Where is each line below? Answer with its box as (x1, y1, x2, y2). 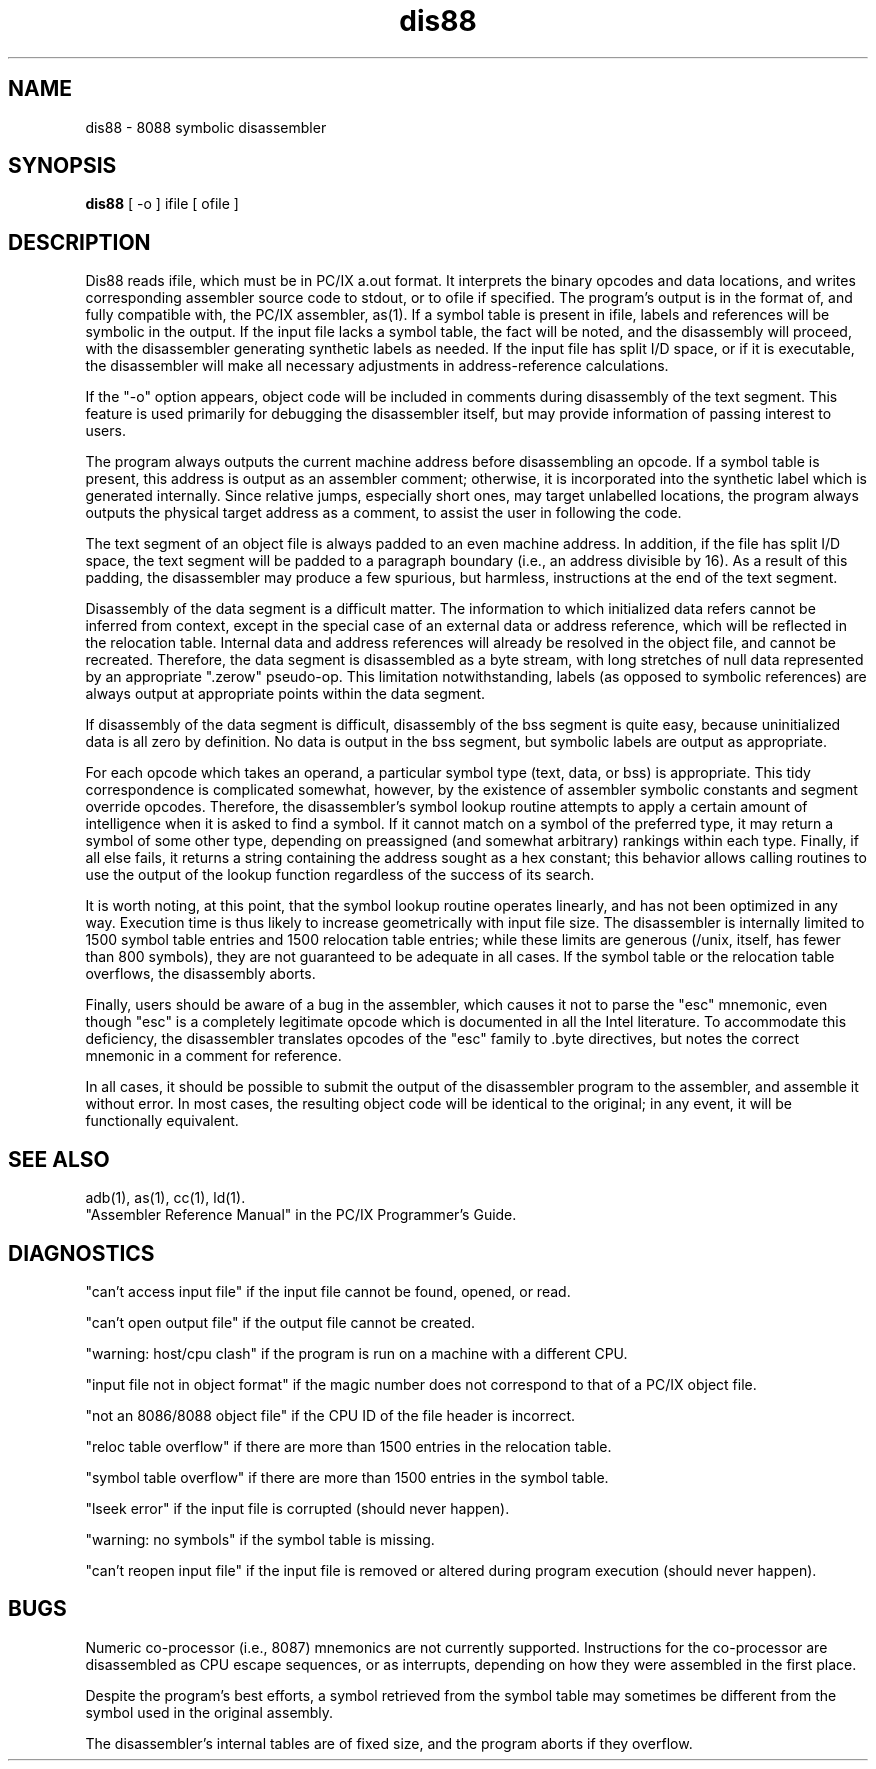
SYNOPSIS (8, 153, 117, 179)
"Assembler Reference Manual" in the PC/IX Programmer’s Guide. (85, 1206, 517, 1224)
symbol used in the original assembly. (85, 1703, 334, 1721)
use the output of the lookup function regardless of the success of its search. (85, 866, 595, 884)
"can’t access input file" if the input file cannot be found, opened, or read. (85, 1282, 571, 1300)
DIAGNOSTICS (8, 1240, 155, 1266)
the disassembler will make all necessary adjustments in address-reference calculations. (85, 357, 669, 375)
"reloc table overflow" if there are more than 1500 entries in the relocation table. (85, 1437, 612, 1455)
